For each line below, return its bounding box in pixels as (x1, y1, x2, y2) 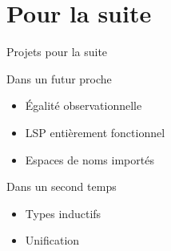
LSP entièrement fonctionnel (25, 123, 165, 140)
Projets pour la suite (6, 43, 108, 60)
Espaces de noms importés (25, 151, 154, 168)
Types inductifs (25, 204, 101, 221)
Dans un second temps (6, 178, 117, 195)
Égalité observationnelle (25, 97, 142, 114)
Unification (25, 232, 80, 249)
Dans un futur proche (6, 70, 112, 87)
